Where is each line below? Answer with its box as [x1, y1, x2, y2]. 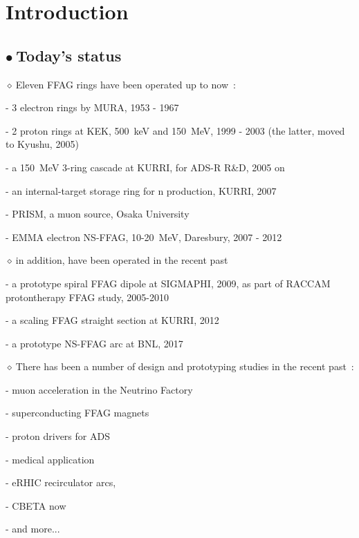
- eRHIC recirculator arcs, [6, 475, 116, 490]
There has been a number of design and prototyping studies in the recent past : [15, 359, 354, 374]
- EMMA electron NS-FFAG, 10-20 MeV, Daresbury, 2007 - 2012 [6, 229, 282, 244]
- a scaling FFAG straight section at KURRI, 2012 [6, 313, 219, 327]
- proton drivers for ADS [6, 429, 110, 443]
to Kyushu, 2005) [6, 137, 79, 151]
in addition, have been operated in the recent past [15, 253, 228, 267]
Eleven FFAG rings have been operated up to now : [15, 77, 236, 91]
